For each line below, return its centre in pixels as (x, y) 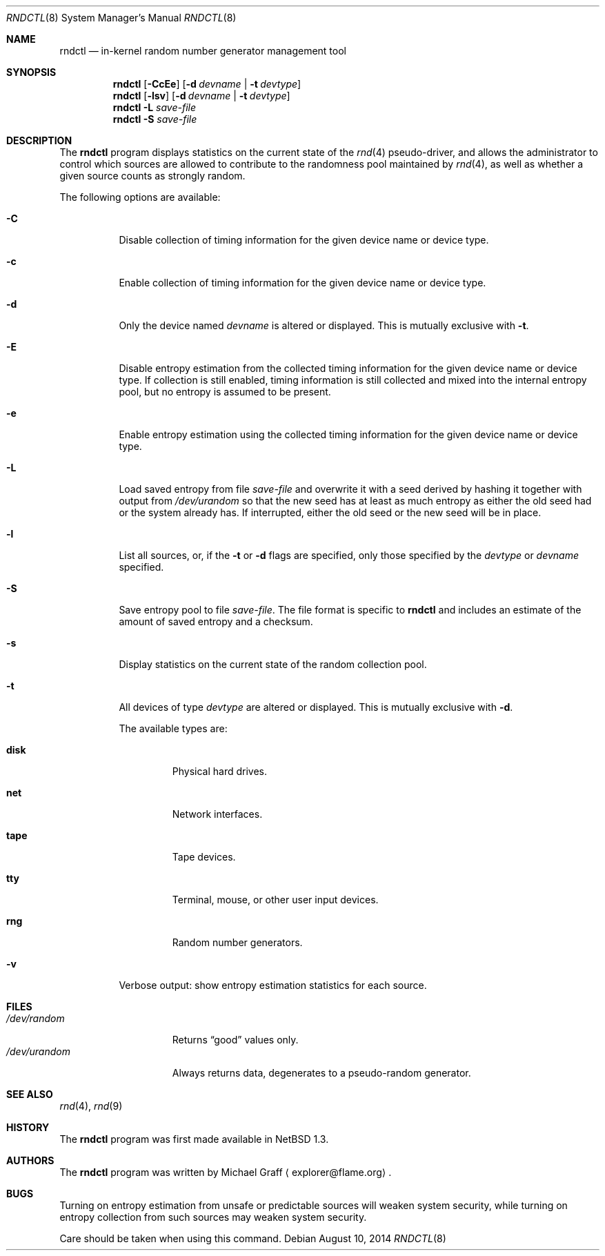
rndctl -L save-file (155, 107)
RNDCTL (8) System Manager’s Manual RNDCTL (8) (121, 18)
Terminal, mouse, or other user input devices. (275, 900)
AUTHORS (30, 1160)
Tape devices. (204, 857)
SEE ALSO (30, 1094)
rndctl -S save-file (155, 119)
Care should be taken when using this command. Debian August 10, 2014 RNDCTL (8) (253, 1238)
